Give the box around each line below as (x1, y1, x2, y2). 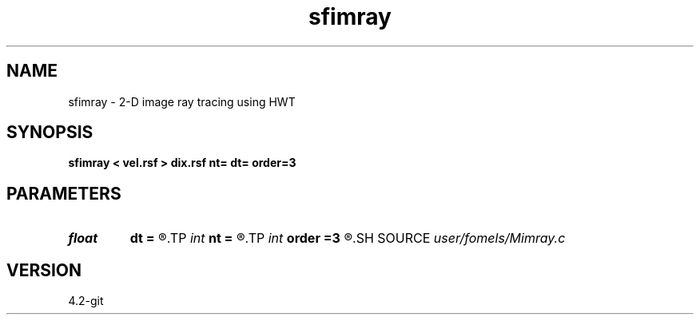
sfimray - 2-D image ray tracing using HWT (68, 94, 296, 109)
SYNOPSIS (6, 122, 93, 143)
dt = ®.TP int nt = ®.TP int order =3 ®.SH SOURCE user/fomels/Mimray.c (129, 230, 566, 247)
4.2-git (68, 294, 104, 308)
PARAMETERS (6, 183, 121, 204)
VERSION (6, 260, 82, 280)
